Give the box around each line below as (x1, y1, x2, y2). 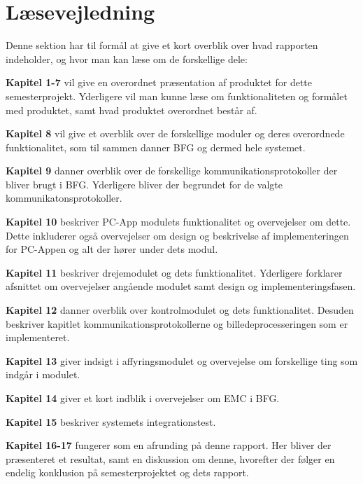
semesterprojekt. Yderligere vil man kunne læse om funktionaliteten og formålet (6, 88, 348, 103)
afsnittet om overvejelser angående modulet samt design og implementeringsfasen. (6, 279, 356, 293)
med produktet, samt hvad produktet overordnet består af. (6, 102, 257, 117)
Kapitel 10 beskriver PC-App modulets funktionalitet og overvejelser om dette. (6, 214, 351, 229)
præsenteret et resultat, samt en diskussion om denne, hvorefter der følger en (6, 451, 335, 466)
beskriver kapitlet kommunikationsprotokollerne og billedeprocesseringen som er (6, 316, 348, 331)
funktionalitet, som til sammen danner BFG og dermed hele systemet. (6, 139, 306, 154)
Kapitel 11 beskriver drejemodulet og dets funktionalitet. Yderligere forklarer (6, 265, 343, 279)
